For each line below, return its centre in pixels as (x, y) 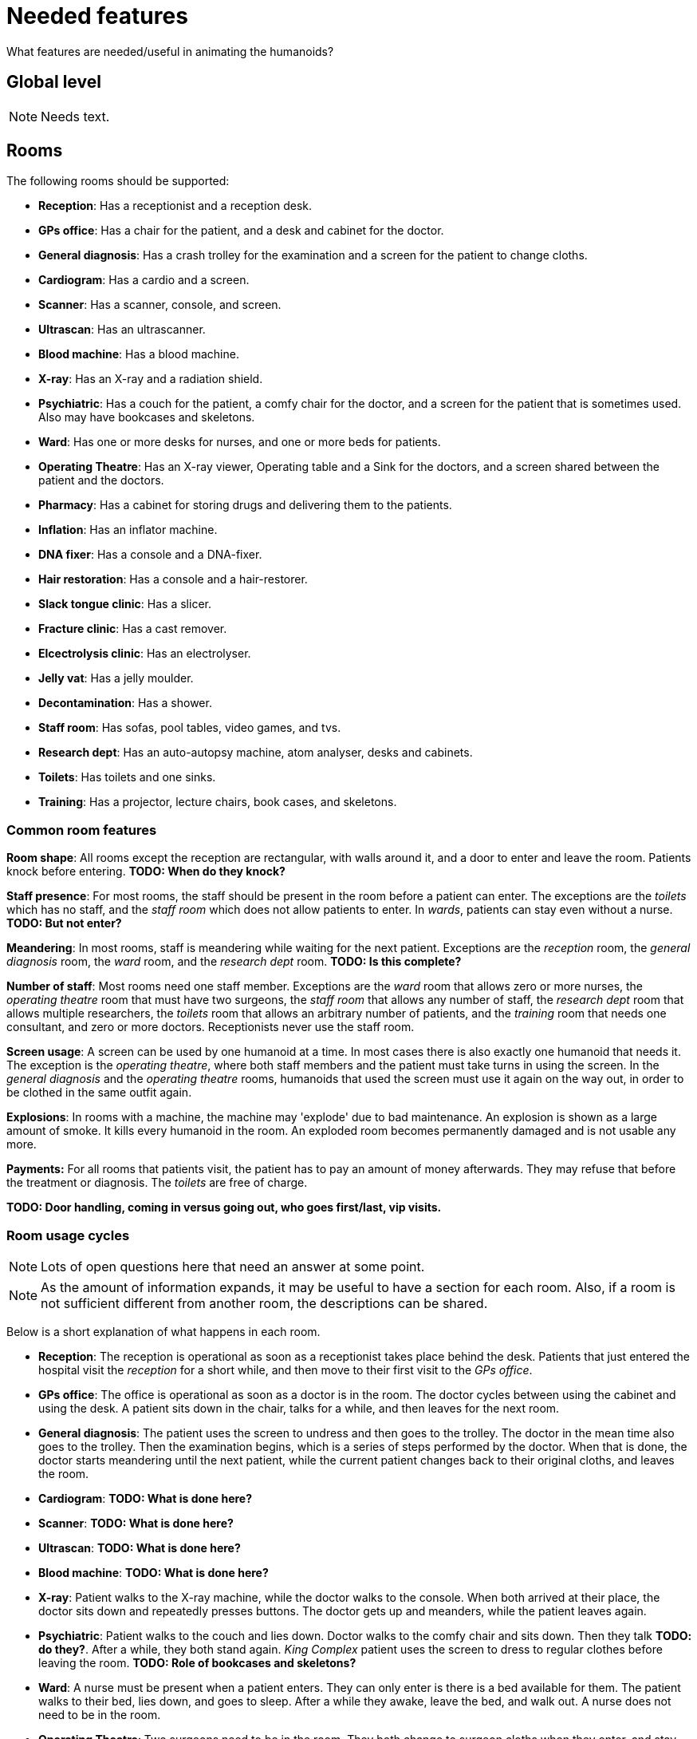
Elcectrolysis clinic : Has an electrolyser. (145, 654)
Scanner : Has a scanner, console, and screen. (160, 305)
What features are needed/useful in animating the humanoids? (170, 51)
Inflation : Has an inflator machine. (128, 530)
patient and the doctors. (101, 480)
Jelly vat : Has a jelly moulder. (116, 678)
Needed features (97, 16)
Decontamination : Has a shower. (125, 703)
